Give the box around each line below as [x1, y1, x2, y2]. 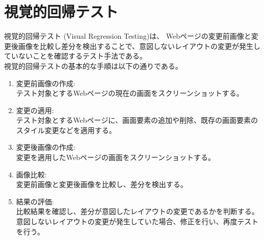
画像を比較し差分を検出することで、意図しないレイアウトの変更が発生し [18, 40, 261, 51]
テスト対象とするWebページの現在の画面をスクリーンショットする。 [16, 88, 244, 98]
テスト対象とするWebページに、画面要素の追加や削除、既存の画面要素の [16, 115, 258, 125]
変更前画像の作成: [16, 77, 75, 88]
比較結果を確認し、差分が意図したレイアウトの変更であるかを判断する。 [16, 206, 259, 217]
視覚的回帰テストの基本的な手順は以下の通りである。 [4, 60, 182, 71]
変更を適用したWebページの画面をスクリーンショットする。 [16, 152, 216, 163]
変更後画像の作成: [16, 142, 75, 152]
